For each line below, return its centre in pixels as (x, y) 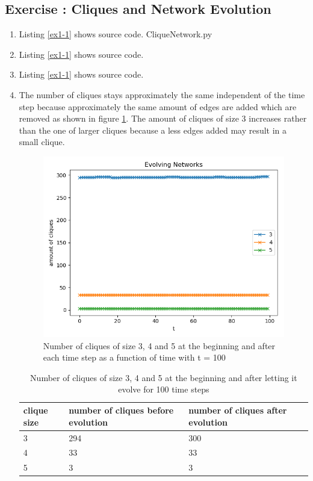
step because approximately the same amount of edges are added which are (158, 106)
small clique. (42, 142)
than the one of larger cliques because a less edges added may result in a (153, 130)
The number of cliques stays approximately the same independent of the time (162, 94)
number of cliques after (238, 410)
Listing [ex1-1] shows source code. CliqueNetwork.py (116, 34)
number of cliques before (121, 410)
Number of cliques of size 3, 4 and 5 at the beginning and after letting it (164, 377)
